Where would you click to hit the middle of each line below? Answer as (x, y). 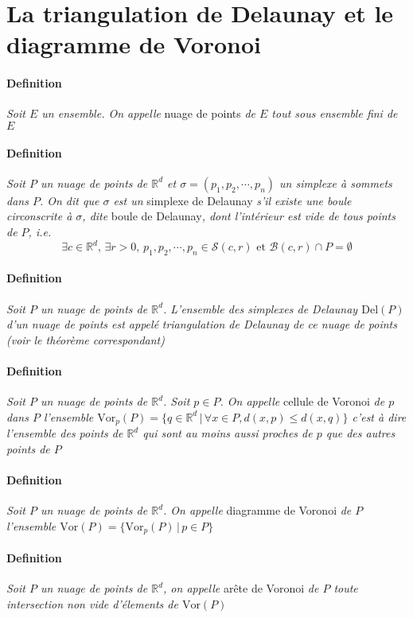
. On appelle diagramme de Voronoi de (257, 510)
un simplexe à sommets (336, 183)
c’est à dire (379, 416)
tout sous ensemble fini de (335, 113)
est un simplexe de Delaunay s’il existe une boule (232, 200)
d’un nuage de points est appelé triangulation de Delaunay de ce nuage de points (202, 324)
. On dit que (69, 200)
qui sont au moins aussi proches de (228, 433)
